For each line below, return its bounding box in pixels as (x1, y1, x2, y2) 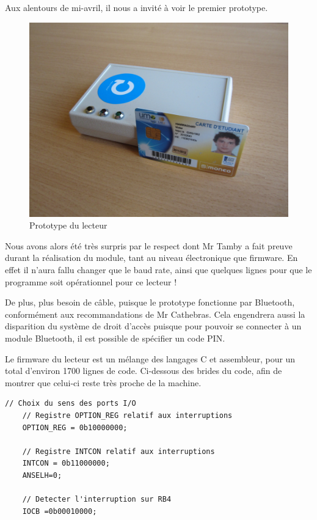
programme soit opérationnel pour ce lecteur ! (5, 275, 177, 288)
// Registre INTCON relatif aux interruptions (22, 447, 215, 456)
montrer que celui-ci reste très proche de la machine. (5, 376, 202, 389)
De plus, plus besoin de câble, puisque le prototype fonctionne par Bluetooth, (5, 296, 295, 309)
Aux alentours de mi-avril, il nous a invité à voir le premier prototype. (5, 1, 268, 13)
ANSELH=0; (22, 471, 62, 480)
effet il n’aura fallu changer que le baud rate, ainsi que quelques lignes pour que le (5, 263, 312, 276)
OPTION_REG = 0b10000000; (22, 423, 128, 432)
